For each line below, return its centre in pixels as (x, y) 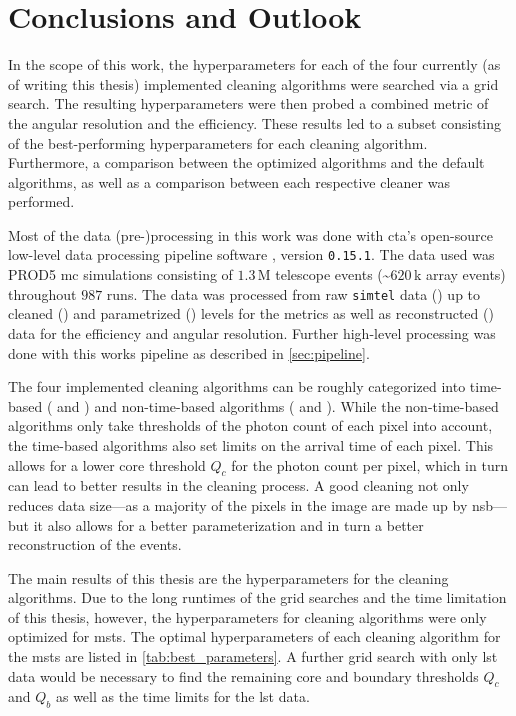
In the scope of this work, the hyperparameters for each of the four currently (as (254, 64)
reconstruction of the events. (95, 544)
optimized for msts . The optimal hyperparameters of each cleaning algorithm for (254, 636)
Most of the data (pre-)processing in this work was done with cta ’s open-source (250, 234)
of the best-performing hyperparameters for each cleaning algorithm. (218, 142)
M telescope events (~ (324, 274)
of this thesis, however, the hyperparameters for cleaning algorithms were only (247, 616)
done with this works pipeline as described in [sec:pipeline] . (189, 352)
